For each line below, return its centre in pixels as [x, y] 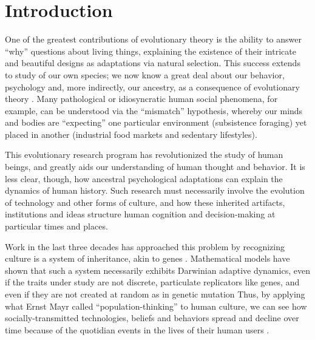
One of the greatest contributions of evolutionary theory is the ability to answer [153, 39]
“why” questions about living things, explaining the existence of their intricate [151, 51]
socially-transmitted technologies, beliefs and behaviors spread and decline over [152, 318]
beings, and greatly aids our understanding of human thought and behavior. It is [155, 167]
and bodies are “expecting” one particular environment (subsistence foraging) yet [156, 122]
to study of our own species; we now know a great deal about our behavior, [145, 74]
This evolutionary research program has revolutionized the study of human [144, 155]
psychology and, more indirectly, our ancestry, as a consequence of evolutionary [152, 87]
